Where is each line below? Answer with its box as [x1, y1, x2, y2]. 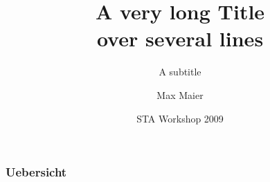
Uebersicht [6, 163, 67, 181]
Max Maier [156, 87, 204, 102]
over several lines [96, 24, 264, 53]
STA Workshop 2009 [136, 111, 224, 125]
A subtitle [159, 64, 201, 79]
